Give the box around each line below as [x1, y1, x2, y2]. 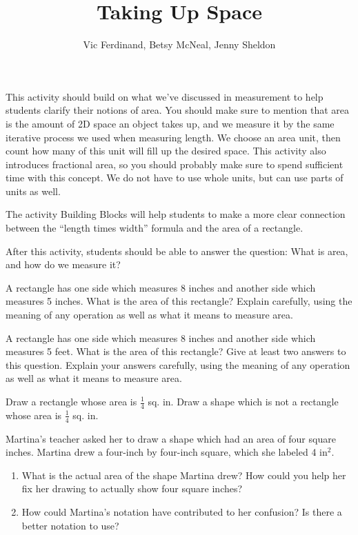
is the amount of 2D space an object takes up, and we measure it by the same [6, 116, 335, 130]
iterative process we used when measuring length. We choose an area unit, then [6, 130, 341, 144]
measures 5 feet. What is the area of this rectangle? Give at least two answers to [6, 344, 346, 359]
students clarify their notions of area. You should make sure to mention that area [6, 103, 349, 117]
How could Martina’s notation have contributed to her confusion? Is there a [21, 505, 342, 519]
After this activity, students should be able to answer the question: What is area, [6, 243, 348, 258]
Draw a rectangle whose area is [6, 394, 137, 408]
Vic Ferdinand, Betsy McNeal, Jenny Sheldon [83, 37, 276, 52]
